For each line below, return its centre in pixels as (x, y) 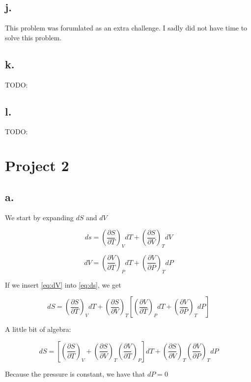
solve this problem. (33, 37)
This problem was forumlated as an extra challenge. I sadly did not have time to (126, 28)
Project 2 (37, 165)
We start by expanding (39, 217)
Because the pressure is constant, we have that (75, 373)
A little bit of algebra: (38, 329)
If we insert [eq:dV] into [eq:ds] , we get (63, 284)
